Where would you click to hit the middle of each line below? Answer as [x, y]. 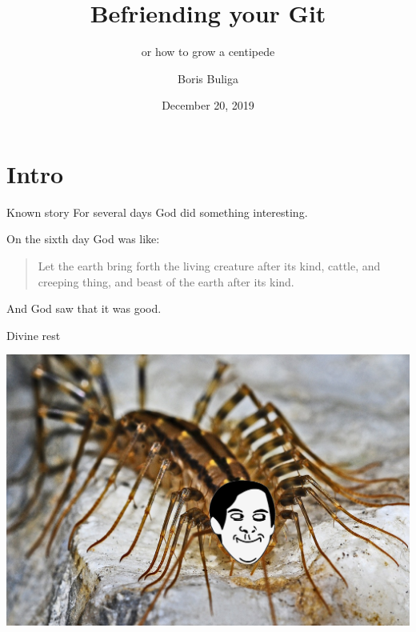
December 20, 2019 [208, 105]
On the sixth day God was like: [83, 239]
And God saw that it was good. [84, 308]
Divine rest [34, 335]
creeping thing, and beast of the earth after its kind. [166, 281]
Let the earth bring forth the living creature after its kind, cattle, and [209, 266]
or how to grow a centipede [208, 52]
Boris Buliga [208, 78]
